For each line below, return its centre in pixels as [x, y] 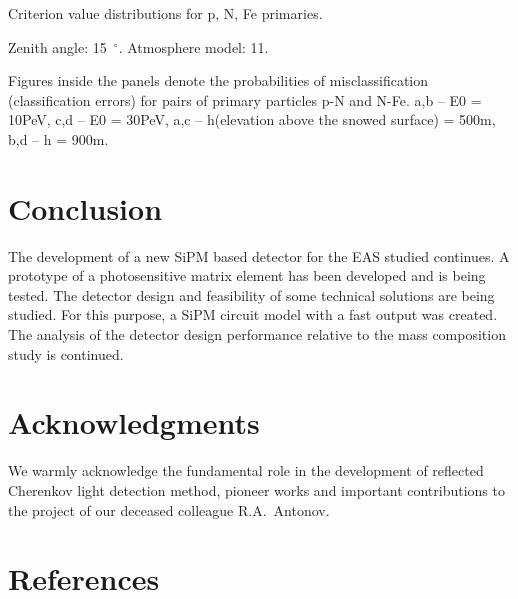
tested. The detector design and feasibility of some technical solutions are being [251, 294]
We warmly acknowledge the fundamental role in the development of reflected [246, 470]
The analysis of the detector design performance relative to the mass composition [257, 334]
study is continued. [66, 353]
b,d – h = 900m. [58, 138]
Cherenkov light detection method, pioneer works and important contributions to [256, 489]
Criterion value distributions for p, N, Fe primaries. [165, 13]
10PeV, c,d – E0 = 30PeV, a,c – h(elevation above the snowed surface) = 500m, [252, 119]
